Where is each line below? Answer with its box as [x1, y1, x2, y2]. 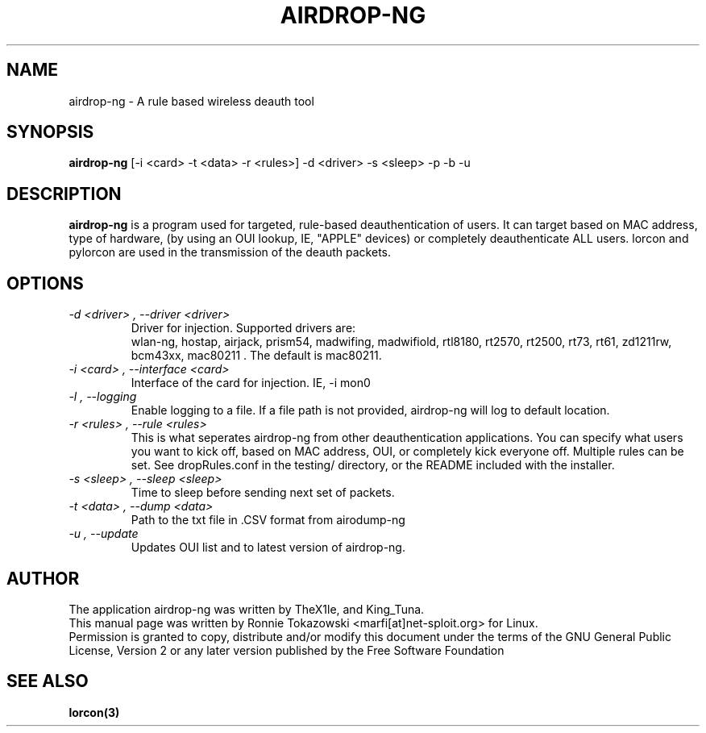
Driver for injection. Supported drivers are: [131, 321, 356, 335]
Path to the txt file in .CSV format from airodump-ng [131, 513, 405, 527]
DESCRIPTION [6, 183, 122, 204]
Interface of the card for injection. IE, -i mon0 [131, 376, 371, 390]
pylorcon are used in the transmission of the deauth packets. [69, 245, 391, 260]
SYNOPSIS [6, 122, 94, 143]
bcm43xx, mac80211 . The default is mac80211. [131, 348, 382, 363]
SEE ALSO [6, 671, 89, 692]
